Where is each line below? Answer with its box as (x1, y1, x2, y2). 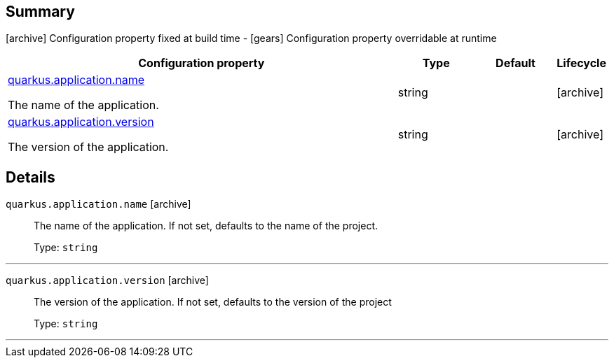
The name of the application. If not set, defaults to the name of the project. (34, 220, 378, 232)
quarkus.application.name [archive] (6, 198, 191, 211)
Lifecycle (557, 56, 606, 71)
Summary (6, 3, 75, 20)
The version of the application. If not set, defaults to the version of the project (34, 296, 392, 308)
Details (6, 168, 55, 186)
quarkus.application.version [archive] (6, 274, 209, 287)
